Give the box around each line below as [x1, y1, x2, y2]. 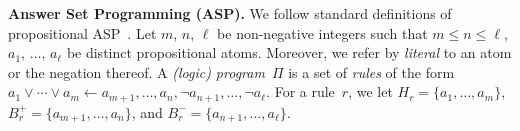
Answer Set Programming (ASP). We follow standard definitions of [8, 3, 452, 23]
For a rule [274, 81, 335, 102]
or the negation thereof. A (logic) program [8, 61, 265, 82]
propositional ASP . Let [8, 22, 157, 43]
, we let [348, 81, 393, 102]
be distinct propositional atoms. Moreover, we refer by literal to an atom [66, 42, 512, 63]
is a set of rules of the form [288, 61, 455, 82]
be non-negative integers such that [217, 22, 428, 43]
